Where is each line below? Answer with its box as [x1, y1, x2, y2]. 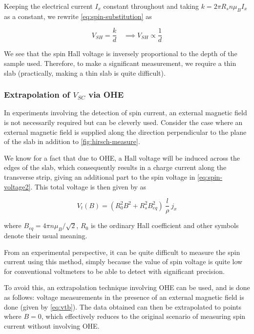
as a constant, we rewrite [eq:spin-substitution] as [4, 11, 152, 21]
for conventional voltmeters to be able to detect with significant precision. [4, 266, 225, 276]
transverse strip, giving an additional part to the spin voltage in [4, 172, 195, 182]
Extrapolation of [4, 88, 70, 101]
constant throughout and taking [103, 1, 199, 11]
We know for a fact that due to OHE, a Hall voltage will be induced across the [4, 152, 240, 163]
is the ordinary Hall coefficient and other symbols [90, 220, 239, 230]
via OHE [88, 88, 124, 101]
